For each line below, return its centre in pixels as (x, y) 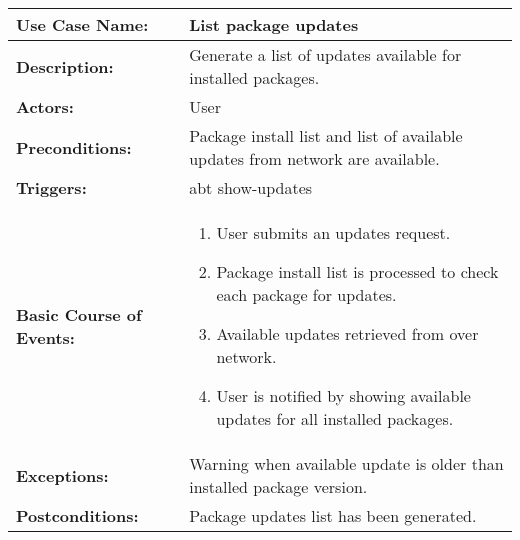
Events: (45, 337)
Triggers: (51, 187)
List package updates (274, 24)
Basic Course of (79, 314)
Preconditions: (74, 147)
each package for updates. (306, 294)
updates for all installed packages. (335, 418)
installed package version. (278, 486)
